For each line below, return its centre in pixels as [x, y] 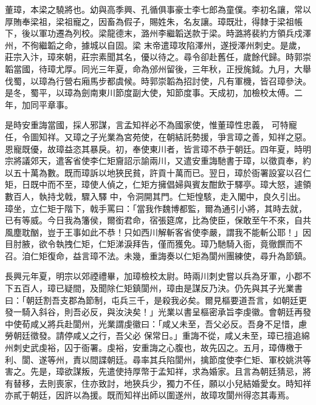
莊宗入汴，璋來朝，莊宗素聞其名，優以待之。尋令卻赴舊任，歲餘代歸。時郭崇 [158, 57]
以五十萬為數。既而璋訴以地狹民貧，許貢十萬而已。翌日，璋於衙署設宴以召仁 [158, 172]
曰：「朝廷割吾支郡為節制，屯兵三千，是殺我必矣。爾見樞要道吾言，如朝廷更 [156, 300]
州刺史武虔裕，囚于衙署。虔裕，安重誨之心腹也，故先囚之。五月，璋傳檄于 [154, 348]
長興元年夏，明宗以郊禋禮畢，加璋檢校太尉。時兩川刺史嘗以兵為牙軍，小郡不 [158, 276]
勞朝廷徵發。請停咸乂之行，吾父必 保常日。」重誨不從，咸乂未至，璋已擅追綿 [157, 335]
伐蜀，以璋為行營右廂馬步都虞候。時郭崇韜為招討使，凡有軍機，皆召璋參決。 [158, 80]
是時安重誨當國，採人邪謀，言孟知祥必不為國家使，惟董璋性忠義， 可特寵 [151, 125]
